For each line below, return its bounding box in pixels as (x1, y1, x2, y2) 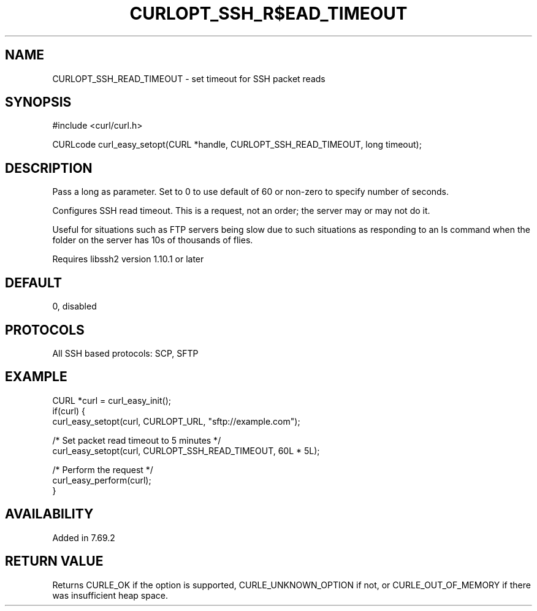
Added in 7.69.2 (52, 532, 115, 543)
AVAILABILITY (5, 506, 94, 522)
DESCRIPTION (5, 160, 93, 176)
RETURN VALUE (5, 553, 104, 569)
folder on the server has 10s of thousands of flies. (52, 235, 253, 246)
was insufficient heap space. (52, 590, 169, 601)
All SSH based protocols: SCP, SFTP (52, 347, 199, 359)
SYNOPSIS (5, 94, 72, 110)
